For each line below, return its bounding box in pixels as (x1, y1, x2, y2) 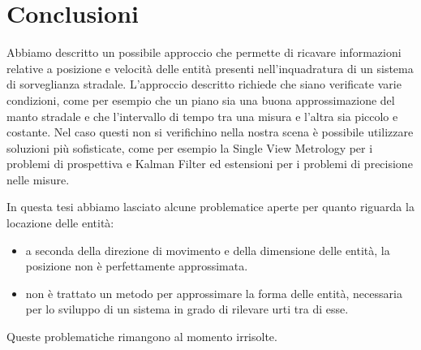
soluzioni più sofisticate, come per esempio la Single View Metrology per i (6, 139, 373, 156)
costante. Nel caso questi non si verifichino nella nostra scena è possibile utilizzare (6, 123, 414, 140)
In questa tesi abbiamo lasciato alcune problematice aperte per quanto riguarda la (6, 198, 415, 215)
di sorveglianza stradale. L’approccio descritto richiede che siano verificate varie (6, 76, 402, 93)
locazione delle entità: (6, 214, 114, 231)
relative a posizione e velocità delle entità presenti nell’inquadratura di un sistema (6, 59, 414, 76)
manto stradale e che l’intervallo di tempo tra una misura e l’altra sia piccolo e (6, 107, 398, 124)
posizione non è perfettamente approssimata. (25, 257, 248, 274)
